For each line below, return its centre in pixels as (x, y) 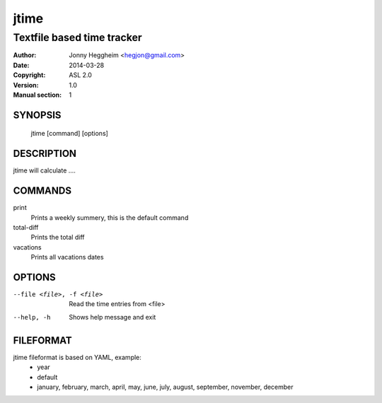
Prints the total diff (58, 238)
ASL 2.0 (80, 75)
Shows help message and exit (112, 317)
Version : (26, 85)
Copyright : (29, 75)
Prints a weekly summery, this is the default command (110, 217)
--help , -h (32, 317)
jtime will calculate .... (44, 170)
